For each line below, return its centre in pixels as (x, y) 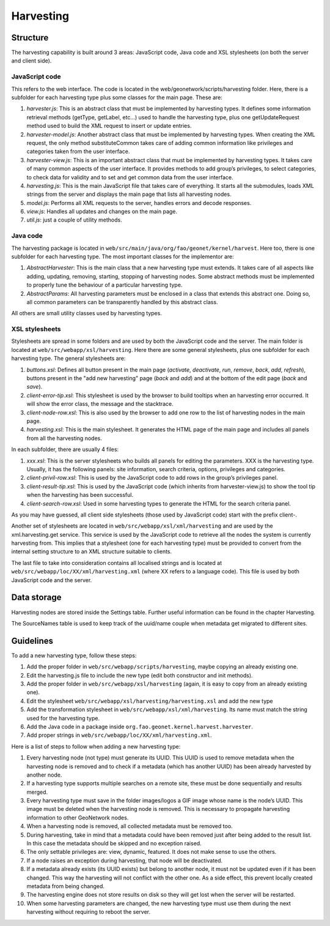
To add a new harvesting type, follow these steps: (74, 655)
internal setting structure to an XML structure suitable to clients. (92, 551)
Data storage (36, 598)
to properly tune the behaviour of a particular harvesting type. (105, 285)
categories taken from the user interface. (78, 151)
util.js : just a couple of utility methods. (74, 220)
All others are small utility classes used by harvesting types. (86, 313)
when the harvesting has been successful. (80, 495)
